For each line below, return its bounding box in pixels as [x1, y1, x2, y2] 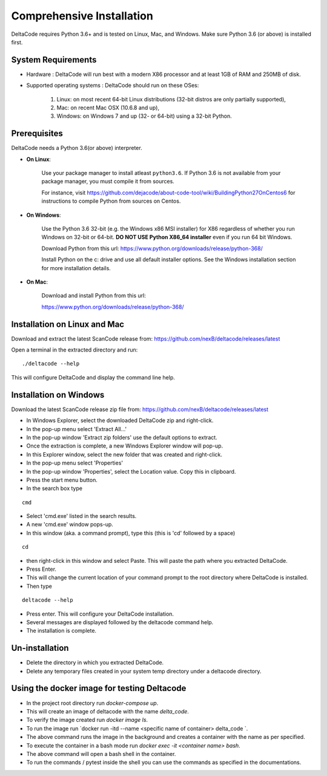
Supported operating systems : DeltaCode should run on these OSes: [26, 82, 199, 89]
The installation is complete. [26, 627, 97, 635]
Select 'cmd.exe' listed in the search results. [26, 512, 137, 520]
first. [11, 38, 23, 46]
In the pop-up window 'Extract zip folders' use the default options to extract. [26, 434, 217, 441]
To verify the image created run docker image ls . [26, 716, 148, 724]
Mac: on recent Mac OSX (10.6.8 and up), [56, 104, 160, 112]
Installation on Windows [11, 389, 105, 400]
